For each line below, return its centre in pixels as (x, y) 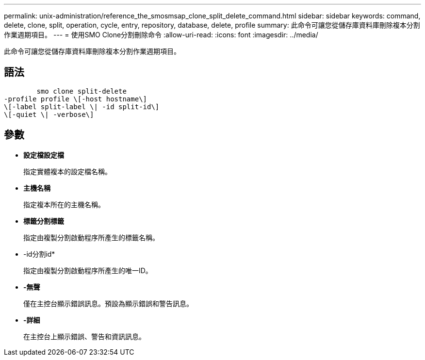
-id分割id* (39, 254)
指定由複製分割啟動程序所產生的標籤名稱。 (91, 237)
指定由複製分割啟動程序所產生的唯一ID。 (88, 270)
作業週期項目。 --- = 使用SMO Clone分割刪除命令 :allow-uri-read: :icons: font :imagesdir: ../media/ (161, 35)
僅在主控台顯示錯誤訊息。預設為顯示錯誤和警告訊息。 (108, 303)
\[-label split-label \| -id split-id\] (82, 106)
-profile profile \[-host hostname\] (76, 99)
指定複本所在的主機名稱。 (64, 204)
